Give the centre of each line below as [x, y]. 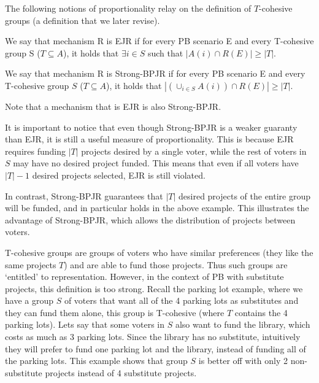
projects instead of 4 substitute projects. [121, 372]
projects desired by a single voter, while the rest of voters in [194, 151]
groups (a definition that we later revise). [83, 20]
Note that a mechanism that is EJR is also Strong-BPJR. [113, 106]
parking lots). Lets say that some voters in [85, 324]
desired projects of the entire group [245, 195]
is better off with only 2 [243, 361]
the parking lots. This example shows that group [96, 361]
